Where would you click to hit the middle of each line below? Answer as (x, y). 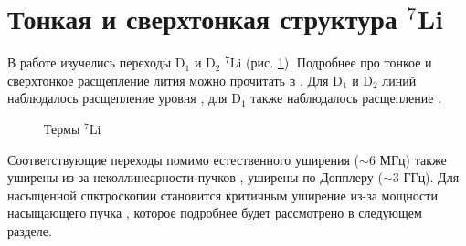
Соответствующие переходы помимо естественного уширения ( (184, 159)
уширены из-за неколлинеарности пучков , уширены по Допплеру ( (195, 177)
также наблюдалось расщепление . (346, 98)
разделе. (30, 230)
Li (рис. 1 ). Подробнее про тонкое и (331, 62)
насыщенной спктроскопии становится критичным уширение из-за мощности (222, 195)
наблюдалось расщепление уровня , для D (124, 98)
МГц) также (413, 159)
